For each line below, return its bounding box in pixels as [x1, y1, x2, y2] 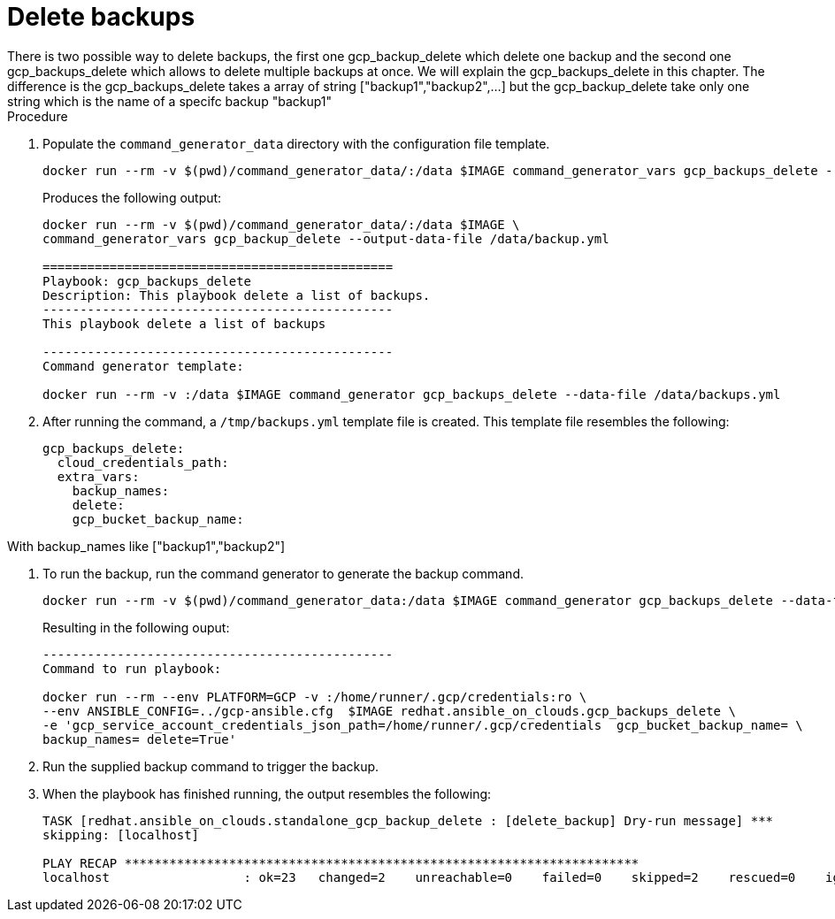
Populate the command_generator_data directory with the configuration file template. [42, 135, 550, 151]
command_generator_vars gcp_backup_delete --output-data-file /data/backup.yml [42, 231, 609, 246]
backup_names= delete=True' [42, 731, 237, 747]
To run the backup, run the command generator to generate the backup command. [42, 565, 524, 581]
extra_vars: [57, 469, 140, 484]
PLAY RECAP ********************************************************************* [42, 855, 640, 870]
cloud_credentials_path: [57, 455, 229, 470]
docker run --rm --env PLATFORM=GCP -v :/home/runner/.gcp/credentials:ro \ [42, 689, 587, 704]
